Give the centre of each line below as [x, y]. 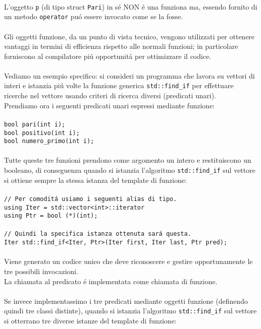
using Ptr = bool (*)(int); [51, 216]
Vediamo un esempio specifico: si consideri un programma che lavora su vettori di [129, 75]
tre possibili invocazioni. [41, 271]
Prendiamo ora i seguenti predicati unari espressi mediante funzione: [109, 105]
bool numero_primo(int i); [49, 141]
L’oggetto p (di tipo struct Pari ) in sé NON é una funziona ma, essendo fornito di [131, 6]
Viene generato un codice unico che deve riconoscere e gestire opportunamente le [128, 261]
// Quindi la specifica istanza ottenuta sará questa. [98, 234]
